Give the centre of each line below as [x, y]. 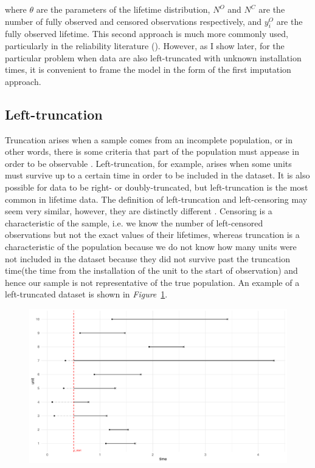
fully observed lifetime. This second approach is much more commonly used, [147, 34]
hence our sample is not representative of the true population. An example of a [152, 282]
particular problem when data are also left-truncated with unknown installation [153, 57]
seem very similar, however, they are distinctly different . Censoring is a [139, 211]
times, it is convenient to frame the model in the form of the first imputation [148, 70]
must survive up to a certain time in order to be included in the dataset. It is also [157, 175]
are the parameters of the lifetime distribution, [123, 9]
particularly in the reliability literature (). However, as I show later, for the [145, 45]
